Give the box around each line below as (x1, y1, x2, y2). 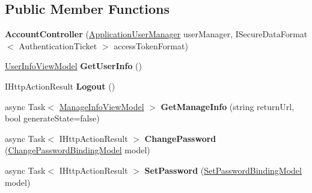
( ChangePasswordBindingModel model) (5, 144, 150, 156)
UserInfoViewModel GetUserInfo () (5, 60, 142, 72)
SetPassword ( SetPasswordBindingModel (144, 164, 302, 176)
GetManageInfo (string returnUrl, (161, 100, 295, 112)
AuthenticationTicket (19, 39, 97, 52)
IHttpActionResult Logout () (5, 79, 115, 92)
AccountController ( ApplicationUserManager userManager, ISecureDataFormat (5, 28, 308, 40)
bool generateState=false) (5, 112, 100, 124)
